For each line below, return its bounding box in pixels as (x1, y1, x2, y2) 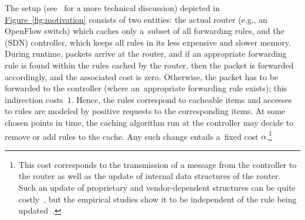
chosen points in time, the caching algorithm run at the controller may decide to (5, 116, 294, 128)
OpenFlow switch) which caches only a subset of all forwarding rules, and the (5, 25, 284, 37)
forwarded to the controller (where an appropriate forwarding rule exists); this (5, 82, 287, 94)
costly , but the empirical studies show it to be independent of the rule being (18, 192, 297, 205)
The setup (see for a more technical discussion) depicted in (5, 2, 220, 13)
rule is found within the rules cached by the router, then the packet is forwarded (5, 59, 294, 71)
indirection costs (5, 93, 63, 105)
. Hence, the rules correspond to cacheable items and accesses (71, 93, 292, 105)
